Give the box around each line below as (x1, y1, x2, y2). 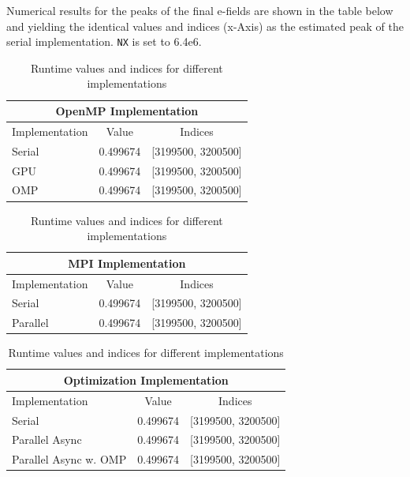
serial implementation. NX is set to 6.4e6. (6, 33, 202, 50)
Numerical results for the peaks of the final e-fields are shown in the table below (6, 2, 393, 18)
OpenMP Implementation (55, 103, 199, 119)
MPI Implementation (68, 254, 186, 271)
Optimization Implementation (63, 371, 229, 388)
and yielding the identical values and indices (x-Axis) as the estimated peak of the (6, 17, 404, 34)
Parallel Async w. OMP (12, 451, 127, 468)
